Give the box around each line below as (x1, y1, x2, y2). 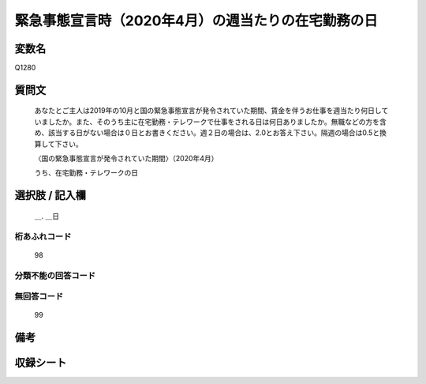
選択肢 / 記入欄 (14, 189, 87, 202)
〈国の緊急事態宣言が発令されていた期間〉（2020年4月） (34, 154, 219, 164)
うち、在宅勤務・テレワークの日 (34, 168, 138, 178)
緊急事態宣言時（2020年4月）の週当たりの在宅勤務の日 (14, 12, 378, 29)
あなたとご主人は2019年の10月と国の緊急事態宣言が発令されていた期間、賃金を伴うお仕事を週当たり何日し (34, 106, 382, 115)
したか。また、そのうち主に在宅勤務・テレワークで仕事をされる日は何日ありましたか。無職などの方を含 (47, 117, 387, 126)
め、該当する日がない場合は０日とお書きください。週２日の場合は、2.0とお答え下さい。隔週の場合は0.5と (34, 128, 380, 137)
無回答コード (14, 291, 64, 302)
